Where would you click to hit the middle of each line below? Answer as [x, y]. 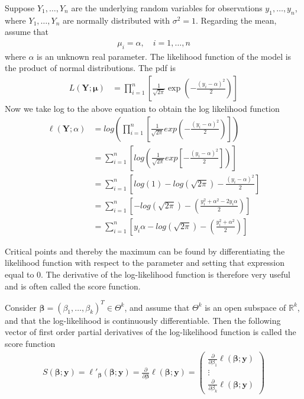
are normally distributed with [116, 20]
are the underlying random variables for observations [167, 8]
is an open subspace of [245, 307]
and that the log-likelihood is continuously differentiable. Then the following [143, 320]
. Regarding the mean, [236, 20]
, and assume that [157, 307]
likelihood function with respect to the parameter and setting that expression [145, 263]
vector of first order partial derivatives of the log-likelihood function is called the [151, 332]
